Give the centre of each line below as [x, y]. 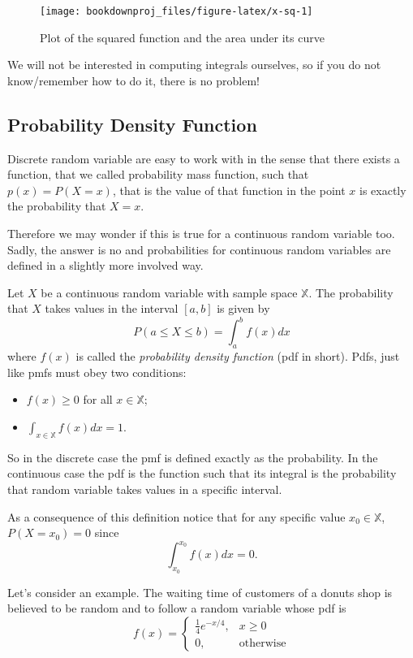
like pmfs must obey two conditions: [97, 372]
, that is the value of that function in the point [229, 190]
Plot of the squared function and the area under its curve [182, 37]
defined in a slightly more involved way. [105, 265]
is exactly [383, 190]
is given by [243, 308]
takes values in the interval [112, 308]
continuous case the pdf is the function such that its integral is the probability [202, 473]
